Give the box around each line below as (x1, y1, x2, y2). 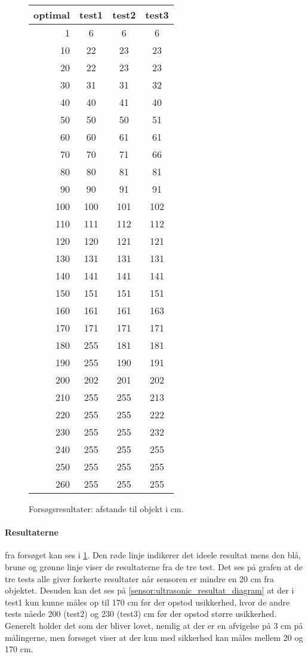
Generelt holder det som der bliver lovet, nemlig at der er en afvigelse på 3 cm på (5, 619, 303, 631)
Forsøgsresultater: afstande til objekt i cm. (29, 503, 184, 515)
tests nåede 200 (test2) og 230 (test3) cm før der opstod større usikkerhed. (5, 607, 277, 620)
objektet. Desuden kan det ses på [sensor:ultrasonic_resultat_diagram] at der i (5, 584, 294, 597)
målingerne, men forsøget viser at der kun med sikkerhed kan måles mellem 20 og (5, 631, 303, 643)
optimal (33, 8, 70, 22)
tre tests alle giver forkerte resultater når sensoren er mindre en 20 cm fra (5, 572, 275, 585)
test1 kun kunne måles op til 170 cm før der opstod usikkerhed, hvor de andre (5, 595, 290, 608)
